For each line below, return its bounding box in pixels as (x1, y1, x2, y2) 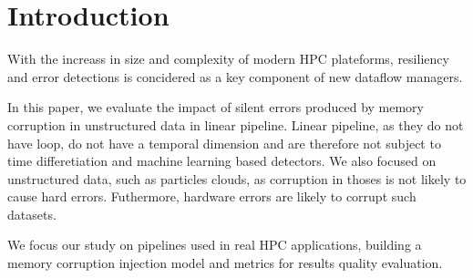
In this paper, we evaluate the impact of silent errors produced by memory (7, 98, 425, 117)
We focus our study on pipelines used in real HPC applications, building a (7, 235, 422, 254)
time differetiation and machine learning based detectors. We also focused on (7, 151, 437, 170)
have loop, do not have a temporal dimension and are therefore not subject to (7, 133, 441, 152)
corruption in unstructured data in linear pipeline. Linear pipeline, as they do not (7, 115, 464, 134)
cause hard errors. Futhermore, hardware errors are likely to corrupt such (7, 187, 416, 206)
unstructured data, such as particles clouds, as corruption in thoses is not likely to (7, 169, 467, 188)
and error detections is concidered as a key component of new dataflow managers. (7, 67, 463, 86)
